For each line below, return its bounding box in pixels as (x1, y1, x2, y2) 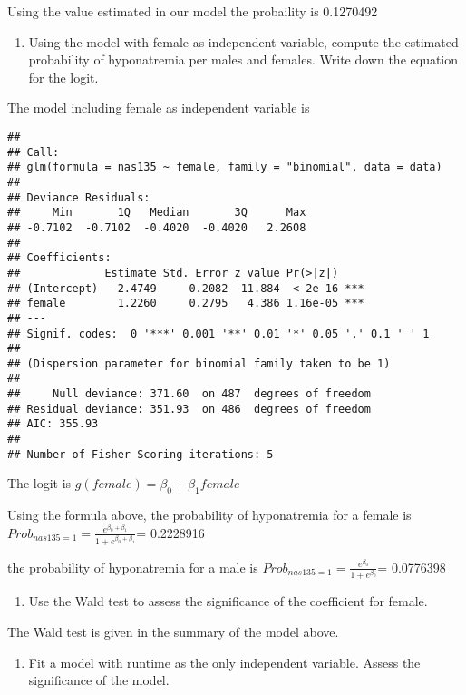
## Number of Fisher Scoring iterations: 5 (7, 447, 274, 461)
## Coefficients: (7, 251, 112, 265)
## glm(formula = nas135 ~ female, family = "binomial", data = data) (7, 161, 442, 174)
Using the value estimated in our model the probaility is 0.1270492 (7, 2, 378, 20)
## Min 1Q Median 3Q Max (7, 206, 306, 220)
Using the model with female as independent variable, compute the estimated (28, 32, 459, 51)
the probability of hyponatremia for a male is (7, 557, 258, 576)
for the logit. (28, 67, 99, 86)
